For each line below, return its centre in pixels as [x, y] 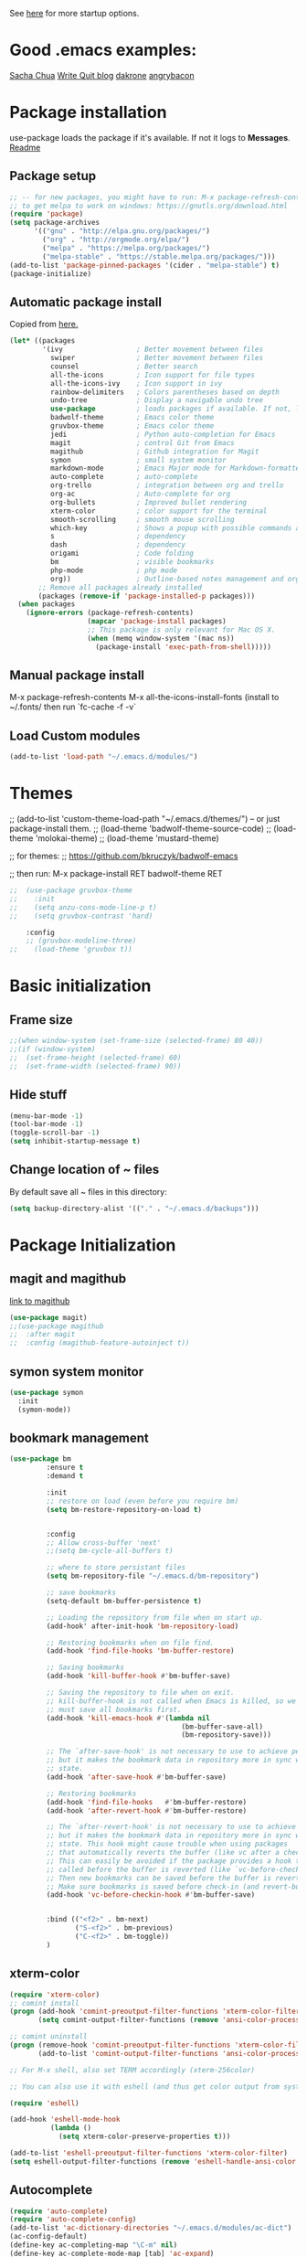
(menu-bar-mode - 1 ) [47, 1116]
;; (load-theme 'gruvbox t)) [71, 950]
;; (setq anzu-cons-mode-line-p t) [83, 907]
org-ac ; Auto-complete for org [140, 494]
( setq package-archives [55, 223]
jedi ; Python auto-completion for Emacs [163, 434]
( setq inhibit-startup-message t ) [75, 1142]
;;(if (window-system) [53, 1049]
